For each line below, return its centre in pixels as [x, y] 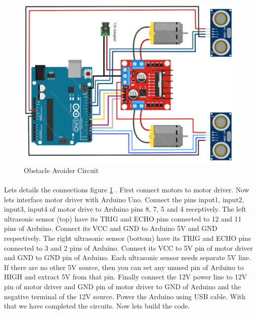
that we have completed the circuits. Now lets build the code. [97, 306]
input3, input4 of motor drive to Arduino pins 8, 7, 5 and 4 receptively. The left [125, 209]
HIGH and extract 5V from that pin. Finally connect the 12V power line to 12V [126, 277]
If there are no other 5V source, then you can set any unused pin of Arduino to [124, 267]
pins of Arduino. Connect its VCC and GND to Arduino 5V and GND [111, 228]
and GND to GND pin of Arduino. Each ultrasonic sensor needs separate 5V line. [128, 257]
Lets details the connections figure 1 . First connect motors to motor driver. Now [127, 189]
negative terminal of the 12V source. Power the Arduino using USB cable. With [125, 296]
